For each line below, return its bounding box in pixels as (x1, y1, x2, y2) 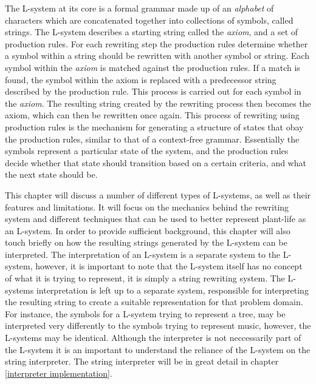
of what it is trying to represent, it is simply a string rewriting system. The (5, 272, 285, 285)
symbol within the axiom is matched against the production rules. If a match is (5, 61, 300, 73)
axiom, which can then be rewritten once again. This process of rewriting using (5, 109, 300, 121)
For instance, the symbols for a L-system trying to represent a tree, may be (5, 307, 286, 320)
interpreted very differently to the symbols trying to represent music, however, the (5, 319, 311, 332)
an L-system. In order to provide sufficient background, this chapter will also (5, 224, 290, 237)
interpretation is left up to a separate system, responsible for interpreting (36, 283, 309, 296)
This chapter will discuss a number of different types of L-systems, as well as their (5, 188, 311, 201)
